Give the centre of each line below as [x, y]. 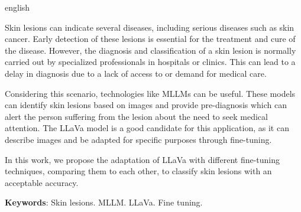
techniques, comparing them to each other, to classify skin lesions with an [138, 171]
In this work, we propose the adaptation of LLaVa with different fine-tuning [143, 159]
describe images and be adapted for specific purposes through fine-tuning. [138, 139]
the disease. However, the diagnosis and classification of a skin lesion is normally [150, 50]
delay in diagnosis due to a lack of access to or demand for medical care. [136, 73]
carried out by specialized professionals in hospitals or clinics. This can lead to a [150, 62]
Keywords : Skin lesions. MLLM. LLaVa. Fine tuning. [104, 202]
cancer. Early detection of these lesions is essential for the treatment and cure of [150, 39]
